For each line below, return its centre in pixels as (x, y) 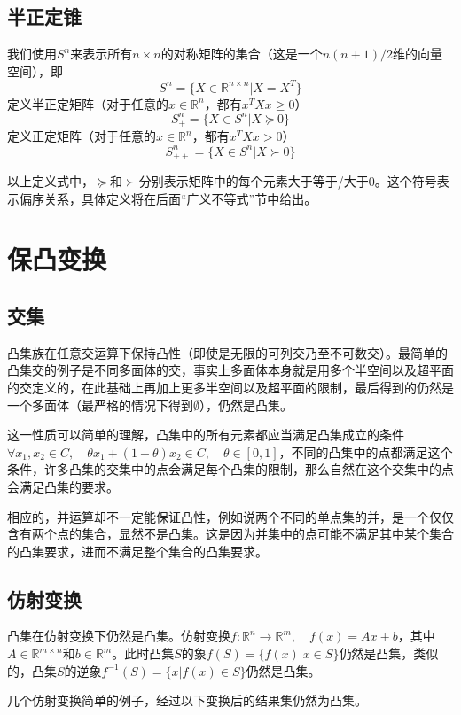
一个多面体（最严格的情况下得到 (100, 404)
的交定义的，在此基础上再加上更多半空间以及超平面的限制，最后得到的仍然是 (230, 387)
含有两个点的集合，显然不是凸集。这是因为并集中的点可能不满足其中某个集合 (230, 534)
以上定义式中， (51, 180)
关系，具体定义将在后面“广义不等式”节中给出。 (180, 198)
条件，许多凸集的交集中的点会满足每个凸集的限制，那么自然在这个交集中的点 (230, 469)
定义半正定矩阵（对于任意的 (88, 103)
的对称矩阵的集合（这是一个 (242, 54)
